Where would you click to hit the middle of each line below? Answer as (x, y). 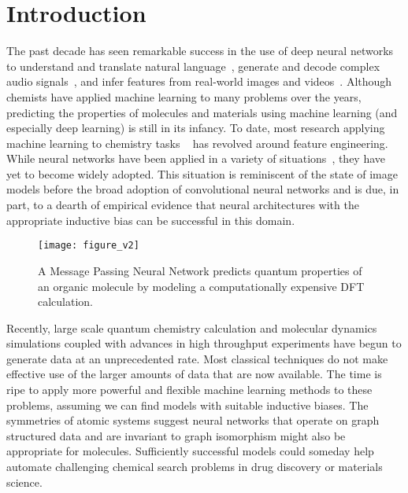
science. (24, 482)
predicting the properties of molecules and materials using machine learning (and (202, 112)
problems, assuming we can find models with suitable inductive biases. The (187, 405)
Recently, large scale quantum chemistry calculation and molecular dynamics (192, 327)
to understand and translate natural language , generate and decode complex (193, 66)
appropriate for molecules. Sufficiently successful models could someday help (190, 451)
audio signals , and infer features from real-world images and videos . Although (199, 81)
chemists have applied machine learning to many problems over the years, (184, 96)
